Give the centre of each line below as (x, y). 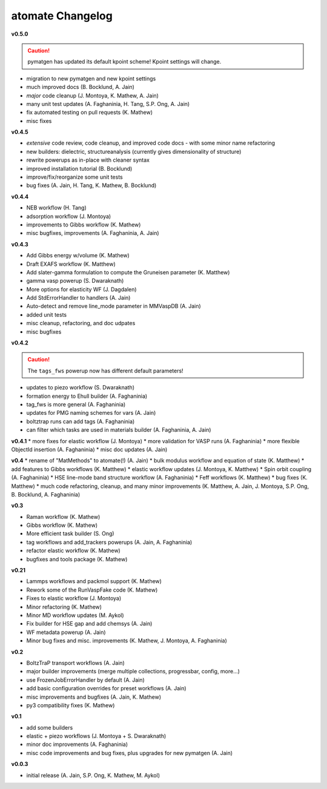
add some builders (50, 727)
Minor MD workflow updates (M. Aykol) (75, 615)
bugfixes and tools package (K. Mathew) (77, 559)
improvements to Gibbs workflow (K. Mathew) (84, 225)
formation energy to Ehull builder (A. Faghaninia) (87, 396)
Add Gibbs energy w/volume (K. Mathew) (78, 256)
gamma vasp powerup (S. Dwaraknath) (75, 281)
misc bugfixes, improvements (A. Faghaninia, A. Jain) (93, 233)
